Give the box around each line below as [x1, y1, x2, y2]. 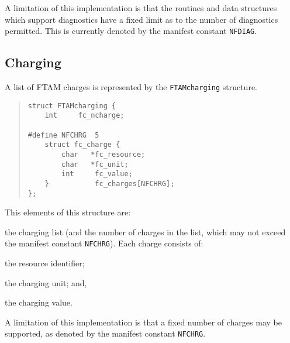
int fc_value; [61, 170, 133, 179]
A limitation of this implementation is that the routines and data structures [5, 2, 277, 13]
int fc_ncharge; [44, 111, 125, 120]
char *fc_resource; [61, 150, 146, 159]
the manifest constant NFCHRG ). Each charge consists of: [5, 237, 203, 249]
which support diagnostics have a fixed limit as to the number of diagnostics [5, 13, 278, 25]
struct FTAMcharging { [27, 101, 116, 110]
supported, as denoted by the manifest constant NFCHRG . [5, 327, 206, 339]
